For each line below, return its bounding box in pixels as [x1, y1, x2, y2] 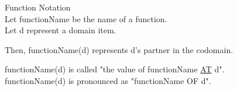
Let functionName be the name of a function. [5, 12, 167, 24]
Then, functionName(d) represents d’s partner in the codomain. [5, 43, 233, 55]
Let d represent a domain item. [5, 24, 116, 36]
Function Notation [5, 1, 71, 13]
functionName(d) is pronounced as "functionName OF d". [5, 74, 211, 86]
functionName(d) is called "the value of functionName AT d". [5, 63, 225, 75]
